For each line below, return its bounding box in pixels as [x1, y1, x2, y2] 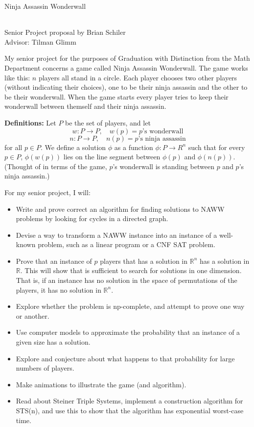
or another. [16, 310, 49, 321]
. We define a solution [41, 142, 106, 152]
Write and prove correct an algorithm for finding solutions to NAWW [16, 203, 225, 214]
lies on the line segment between [63, 151, 161, 162]
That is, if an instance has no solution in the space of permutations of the [16, 275, 237, 285]
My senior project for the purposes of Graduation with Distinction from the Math [4, 53, 250, 63]
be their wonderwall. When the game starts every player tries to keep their [4, 91, 229, 101]
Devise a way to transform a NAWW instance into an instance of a [16, 229, 217, 240]
